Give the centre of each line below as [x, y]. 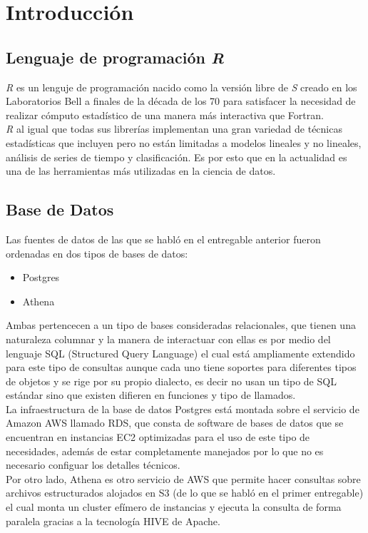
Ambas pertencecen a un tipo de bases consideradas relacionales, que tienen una [181, 325]
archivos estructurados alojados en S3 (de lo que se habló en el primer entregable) [185, 493]
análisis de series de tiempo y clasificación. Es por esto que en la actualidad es [177, 157]
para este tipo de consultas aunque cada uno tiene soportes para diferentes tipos [181, 367]
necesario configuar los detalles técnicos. [93, 465]
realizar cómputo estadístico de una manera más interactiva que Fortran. [165, 115]
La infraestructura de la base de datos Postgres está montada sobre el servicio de [183, 408]
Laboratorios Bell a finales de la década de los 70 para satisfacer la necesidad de [181, 101]
